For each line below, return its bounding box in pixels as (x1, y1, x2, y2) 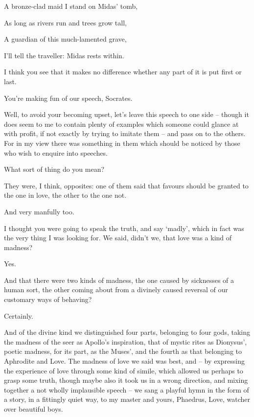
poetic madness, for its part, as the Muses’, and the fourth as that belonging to (4, 346, 242, 356)
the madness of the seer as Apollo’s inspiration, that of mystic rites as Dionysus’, (4, 336, 247, 347)
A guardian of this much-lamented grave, (4, 34, 127, 44)
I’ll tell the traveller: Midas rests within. (4, 50, 124, 60)
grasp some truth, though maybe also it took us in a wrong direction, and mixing (4, 375, 248, 385)
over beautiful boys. (4, 404, 63, 414)
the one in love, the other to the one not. (4, 190, 127, 200)
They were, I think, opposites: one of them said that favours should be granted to (4, 180, 249, 190)
